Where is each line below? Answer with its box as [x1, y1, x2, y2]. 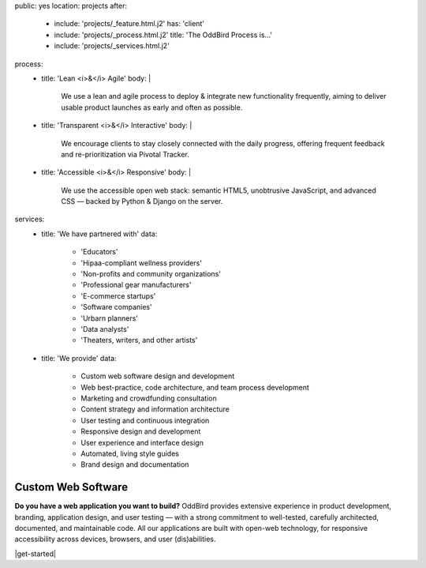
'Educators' [80, 247, 118, 257]
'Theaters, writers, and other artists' [80, 336, 198, 345]
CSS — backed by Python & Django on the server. [61, 197, 223, 206]
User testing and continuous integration [80, 416, 210, 425]
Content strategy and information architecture [80, 404, 230, 414]
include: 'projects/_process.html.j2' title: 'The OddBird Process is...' [54, 30, 272, 39]
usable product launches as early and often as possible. [61, 103, 243, 112]
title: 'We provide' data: [41, 353, 118, 363]
